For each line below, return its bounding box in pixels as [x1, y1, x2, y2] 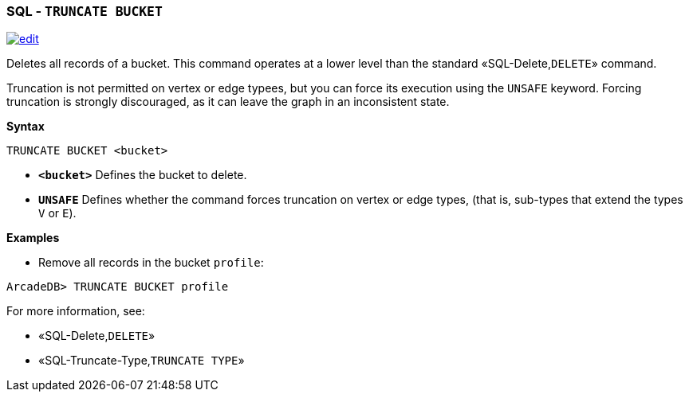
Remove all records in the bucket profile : [38, 256, 264, 270]
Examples [6, 231, 60, 245]
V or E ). [38, 206, 77, 220]
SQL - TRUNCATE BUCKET [6, 3, 163, 19]
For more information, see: [6, 304, 145, 318]
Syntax [6, 119, 45, 134]
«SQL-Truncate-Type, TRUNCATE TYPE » [38, 353, 245, 368]
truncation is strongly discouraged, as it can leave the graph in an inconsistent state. [6, 95, 450, 109]
